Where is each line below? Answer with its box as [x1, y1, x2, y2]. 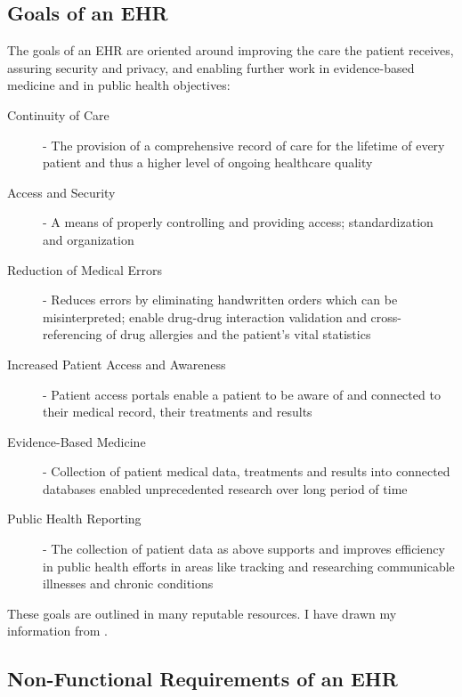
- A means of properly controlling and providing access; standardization [43, 213, 434, 231]
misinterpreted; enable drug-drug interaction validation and [43, 307, 367, 326]
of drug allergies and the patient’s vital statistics [106, 325, 371, 344]
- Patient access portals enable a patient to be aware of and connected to [43, 385, 441, 403]
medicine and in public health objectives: [7, 76, 231, 94]
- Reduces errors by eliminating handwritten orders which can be [43, 290, 398, 309]
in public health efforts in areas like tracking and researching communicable [43, 556, 455, 575]
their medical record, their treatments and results [43, 402, 312, 421]
